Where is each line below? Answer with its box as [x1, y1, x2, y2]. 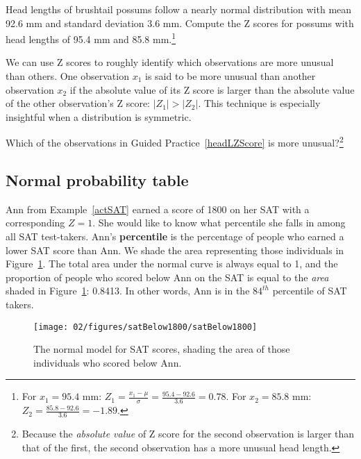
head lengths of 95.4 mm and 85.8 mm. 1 [6, 30, 176, 46]
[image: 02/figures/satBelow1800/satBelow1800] [33, 322, 258, 332]
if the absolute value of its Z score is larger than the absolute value [69, 82, 355, 97]
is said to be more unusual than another [145, 69, 316, 83]
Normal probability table [6, 169, 189, 191]
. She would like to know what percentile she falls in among [92, 215, 346, 230]
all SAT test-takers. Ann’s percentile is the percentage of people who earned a [6, 229, 344, 244]
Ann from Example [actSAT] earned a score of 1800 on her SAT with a [6, 201, 310, 216]
